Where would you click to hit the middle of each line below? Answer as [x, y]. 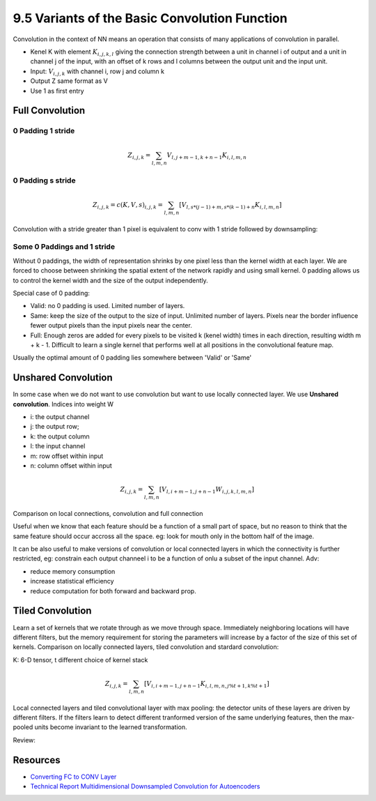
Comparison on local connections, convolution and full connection [108, 513]
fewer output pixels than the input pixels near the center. [111, 326]
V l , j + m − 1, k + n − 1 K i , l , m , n [207, 156]
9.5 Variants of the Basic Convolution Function [150, 18]
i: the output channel [60, 417]
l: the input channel [58, 446]
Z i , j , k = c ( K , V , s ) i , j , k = [128, 206]
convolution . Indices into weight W [63, 404]
